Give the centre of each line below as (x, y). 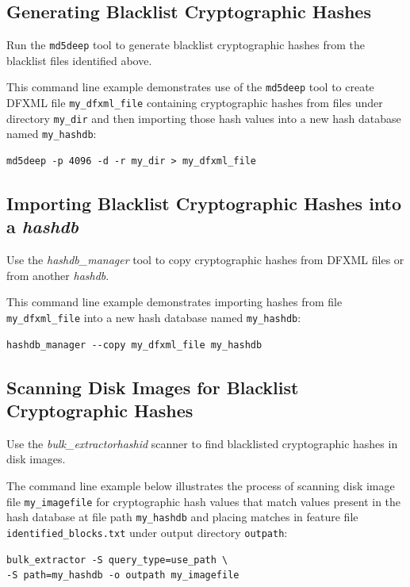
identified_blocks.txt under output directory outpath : (147, 532)
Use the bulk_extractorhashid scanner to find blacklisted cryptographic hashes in (202, 443)
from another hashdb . (58, 275)
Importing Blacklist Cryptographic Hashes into (204, 203)
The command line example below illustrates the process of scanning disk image (201, 486)
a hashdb (42, 226)
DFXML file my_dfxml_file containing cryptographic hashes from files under (195, 103)
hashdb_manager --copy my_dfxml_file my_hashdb (134, 345)
